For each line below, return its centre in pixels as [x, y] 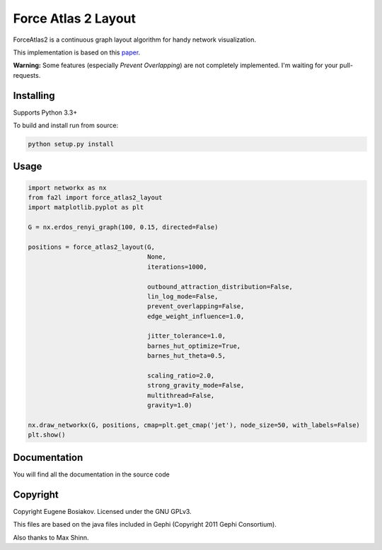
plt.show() [47, 435]
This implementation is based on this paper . [77, 52]
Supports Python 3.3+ [45, 112]
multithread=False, [181, 395]
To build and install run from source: [66, 125]
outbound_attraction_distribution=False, [220, 287]
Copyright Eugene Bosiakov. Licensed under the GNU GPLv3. [102, 511]
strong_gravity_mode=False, [196, 386]
